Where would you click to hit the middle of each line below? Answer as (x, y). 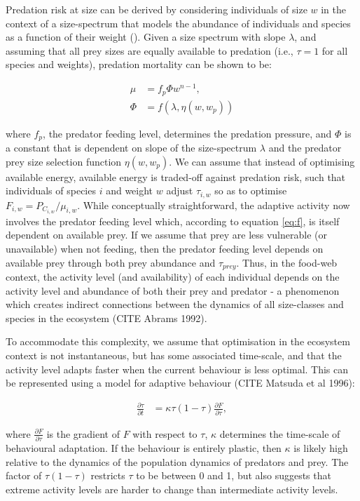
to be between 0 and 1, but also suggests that (234, 475)
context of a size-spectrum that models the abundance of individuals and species (178, 23)
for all (335, 50)
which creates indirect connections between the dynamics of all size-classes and (175, 304)
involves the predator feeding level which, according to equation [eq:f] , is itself (173, 221)
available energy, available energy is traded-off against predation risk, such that (176, 176)
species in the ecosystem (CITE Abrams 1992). (106, 318)
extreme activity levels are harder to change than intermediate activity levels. (172, 489)
